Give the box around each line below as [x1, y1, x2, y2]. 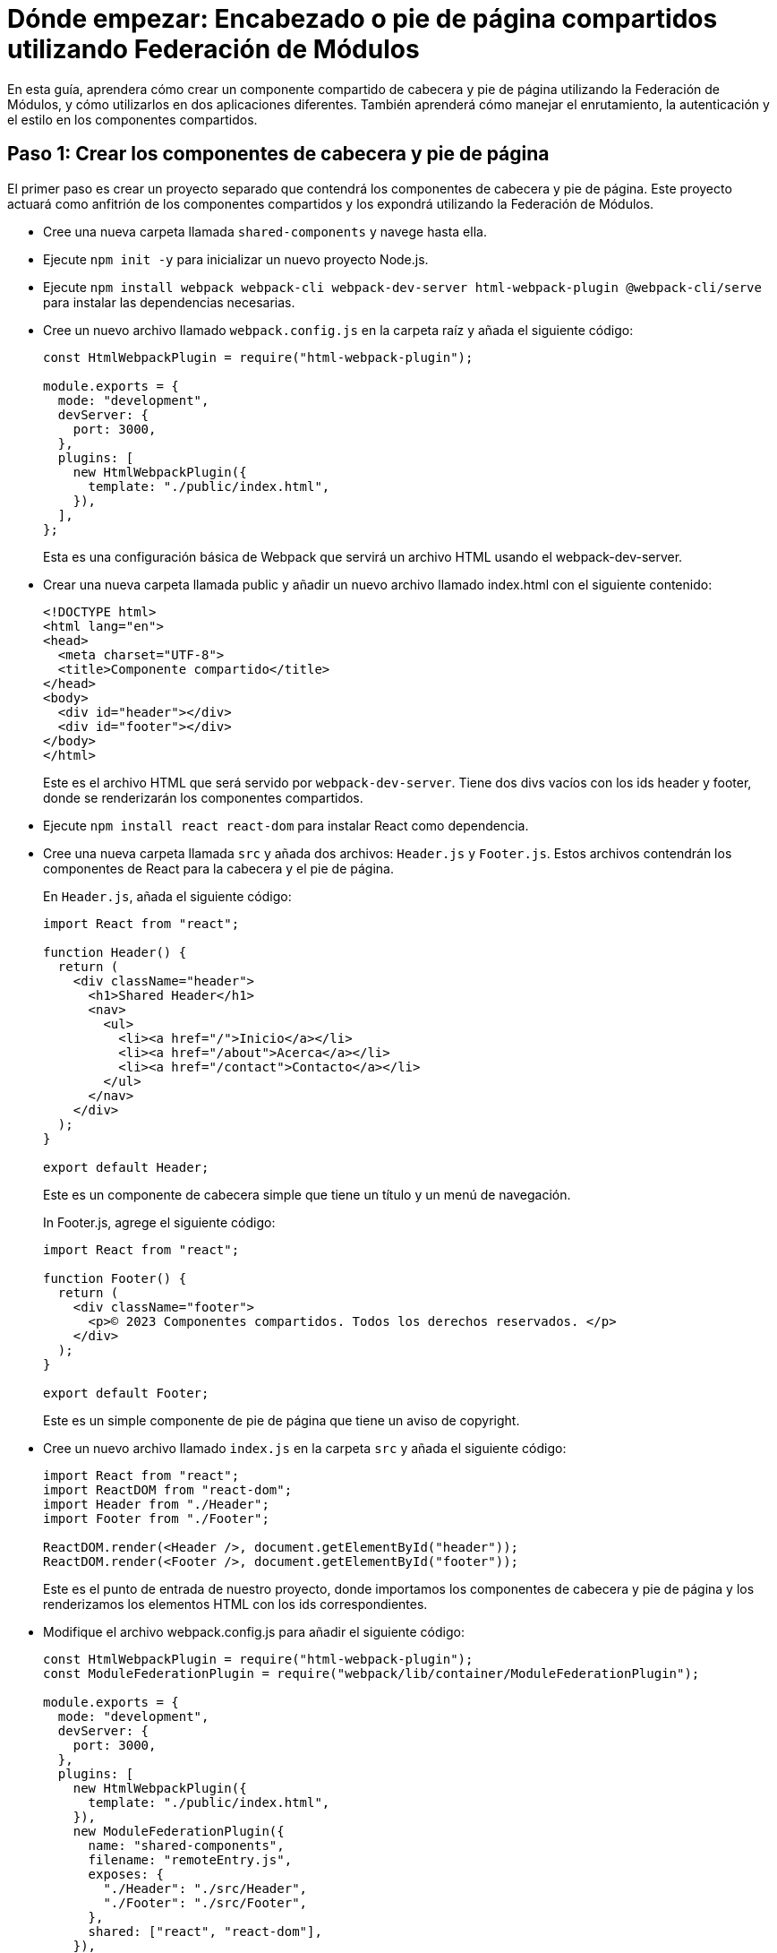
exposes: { [88, 1866, 164, 1881]
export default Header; [43, 1159, 209, 1174]
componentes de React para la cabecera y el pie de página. [43, 860, 394, 876]
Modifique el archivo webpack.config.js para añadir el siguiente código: [43, 1623, 465, 1639]
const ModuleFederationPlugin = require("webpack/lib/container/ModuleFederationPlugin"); [43, 1665, 700, 1681]
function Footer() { [43, 1270, 187, 1286]
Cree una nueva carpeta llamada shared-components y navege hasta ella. [43, 223, 487, 239]
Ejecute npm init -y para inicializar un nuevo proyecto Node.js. [43, 251, 429, 267]
